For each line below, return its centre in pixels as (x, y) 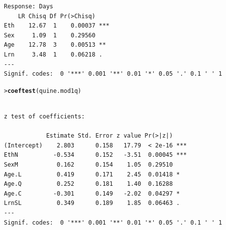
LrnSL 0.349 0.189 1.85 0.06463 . (92, 203)
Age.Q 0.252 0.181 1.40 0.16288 (88, 184)
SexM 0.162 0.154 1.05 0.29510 (88, 164)
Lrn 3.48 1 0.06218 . (53, 54)
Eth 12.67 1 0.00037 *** (57, 26)
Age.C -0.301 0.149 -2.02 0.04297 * (92, 193)
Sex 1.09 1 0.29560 (50, 35)
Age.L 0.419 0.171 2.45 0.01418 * (92, 174)
